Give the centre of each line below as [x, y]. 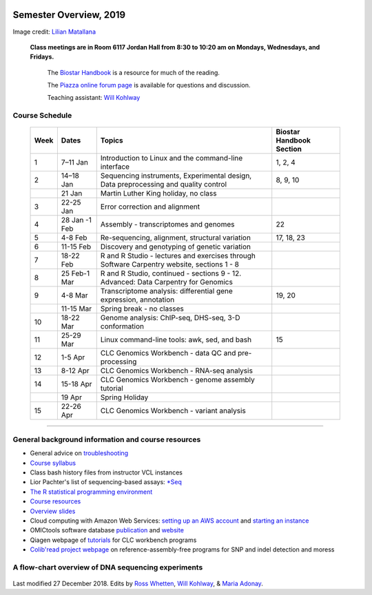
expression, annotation [137, 300]
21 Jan [72, 194]
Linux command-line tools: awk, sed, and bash [176, 340]
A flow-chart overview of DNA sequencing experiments [108, 567]
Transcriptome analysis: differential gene [167, 291]
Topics [112, 140]
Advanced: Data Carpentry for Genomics [167, 282]
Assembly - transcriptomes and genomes [167, 225]
